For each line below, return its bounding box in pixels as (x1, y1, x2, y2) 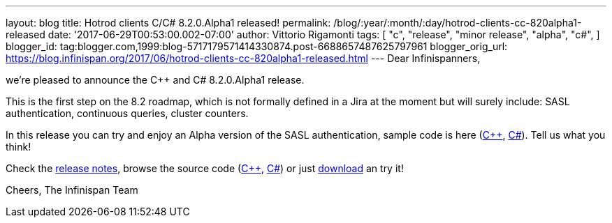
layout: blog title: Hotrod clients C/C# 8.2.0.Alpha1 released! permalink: (6, 17, 331, 29)
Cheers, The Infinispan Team (6, 184, 138, 196)
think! (6, 141, 31, 153)
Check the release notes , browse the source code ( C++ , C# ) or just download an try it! (6, 162, 404, 174)
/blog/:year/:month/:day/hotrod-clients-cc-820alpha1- (333, 17, 582, 29)
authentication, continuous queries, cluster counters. (6, 107, 249, 119)
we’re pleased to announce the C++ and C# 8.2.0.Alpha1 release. (6, 74, 305, 86)
